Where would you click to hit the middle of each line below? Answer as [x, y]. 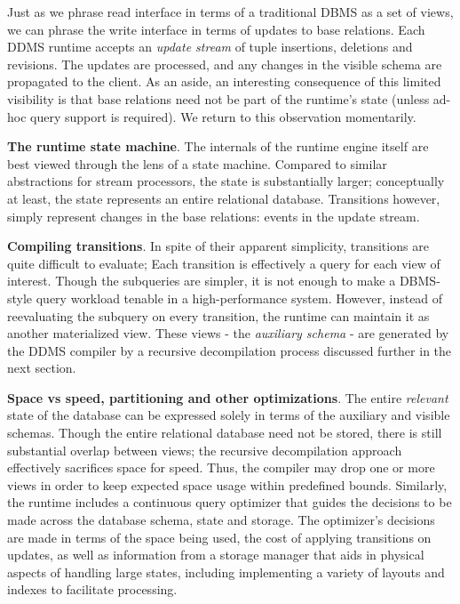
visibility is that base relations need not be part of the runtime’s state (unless [218, 98]
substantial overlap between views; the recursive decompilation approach [205, 450]
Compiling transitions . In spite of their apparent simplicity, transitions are [218, 246]
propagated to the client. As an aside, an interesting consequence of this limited [224, 81]
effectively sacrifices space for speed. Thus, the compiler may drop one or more [221, 467]
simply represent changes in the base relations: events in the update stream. [214, 216]
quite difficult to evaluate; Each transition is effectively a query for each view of [224, 263]
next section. [42, 368]
